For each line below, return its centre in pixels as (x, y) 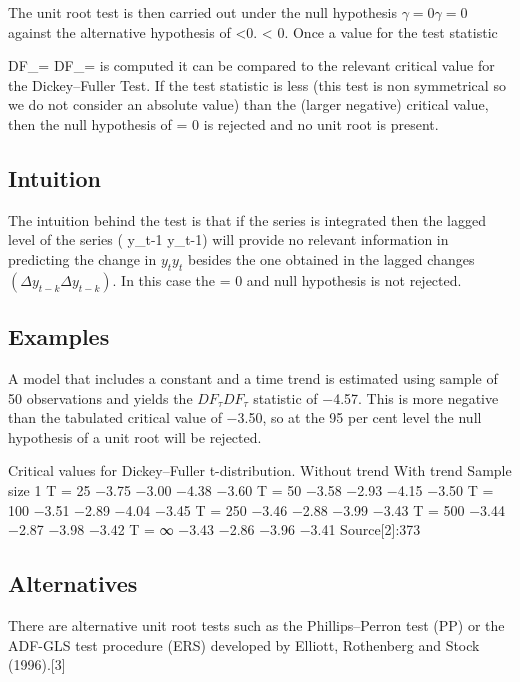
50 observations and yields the (100, 397)
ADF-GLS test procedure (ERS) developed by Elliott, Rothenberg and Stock (244, 644)
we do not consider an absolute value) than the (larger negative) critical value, (248, 104)
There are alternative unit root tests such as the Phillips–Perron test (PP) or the (256, 624)
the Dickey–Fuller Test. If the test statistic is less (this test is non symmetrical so (257, 84)
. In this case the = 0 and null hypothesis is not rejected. (287, 279)
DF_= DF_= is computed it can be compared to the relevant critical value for (251, 65)
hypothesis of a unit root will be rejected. (135, 436)
